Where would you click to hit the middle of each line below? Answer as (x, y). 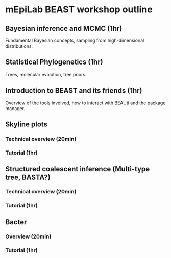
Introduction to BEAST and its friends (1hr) (74, 91)
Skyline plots (26, 125)
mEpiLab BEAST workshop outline (79, 9)
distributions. (19, 46)
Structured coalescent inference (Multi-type (78, 169)
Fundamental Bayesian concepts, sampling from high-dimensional (75, 40)
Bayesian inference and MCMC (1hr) (64, 28)
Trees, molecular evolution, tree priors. (46, 74)
